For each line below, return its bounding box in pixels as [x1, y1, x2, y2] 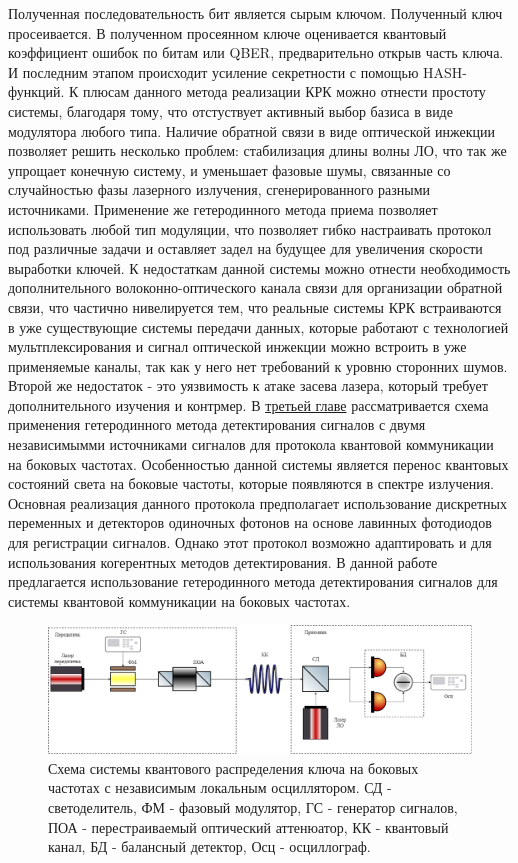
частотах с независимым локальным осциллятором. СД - [48, 777, 392, 798]
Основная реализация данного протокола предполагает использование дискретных [8, 492, 507, 513]
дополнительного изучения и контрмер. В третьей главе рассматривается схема [8, 394, 489, 415]
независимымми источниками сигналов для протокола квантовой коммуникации [8, 434, 494, 455]
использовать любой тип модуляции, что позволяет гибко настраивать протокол [8, 218, 492, 239]
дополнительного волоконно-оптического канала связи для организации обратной [8, 277, 503, 298]
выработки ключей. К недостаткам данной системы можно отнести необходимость [8, 257, 511, 278]
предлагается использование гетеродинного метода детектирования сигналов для [8, 571, 498, 592]
